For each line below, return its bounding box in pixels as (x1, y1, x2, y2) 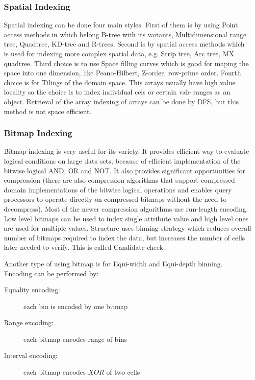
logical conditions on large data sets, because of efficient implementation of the (4, 155, 241, 166)
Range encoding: (4, 317, 53, 328)
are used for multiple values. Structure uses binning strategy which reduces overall (4, 223, 251, 233)
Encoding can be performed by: (4, 268, 99, 278)
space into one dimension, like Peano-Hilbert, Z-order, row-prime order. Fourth (4, 68, 241, 78)
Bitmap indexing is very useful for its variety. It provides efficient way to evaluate (4, 146, 249, 156)
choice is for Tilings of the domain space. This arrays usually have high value (4, 77, 235, 87)
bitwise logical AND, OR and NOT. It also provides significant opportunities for (4, 165, 246, 175)
